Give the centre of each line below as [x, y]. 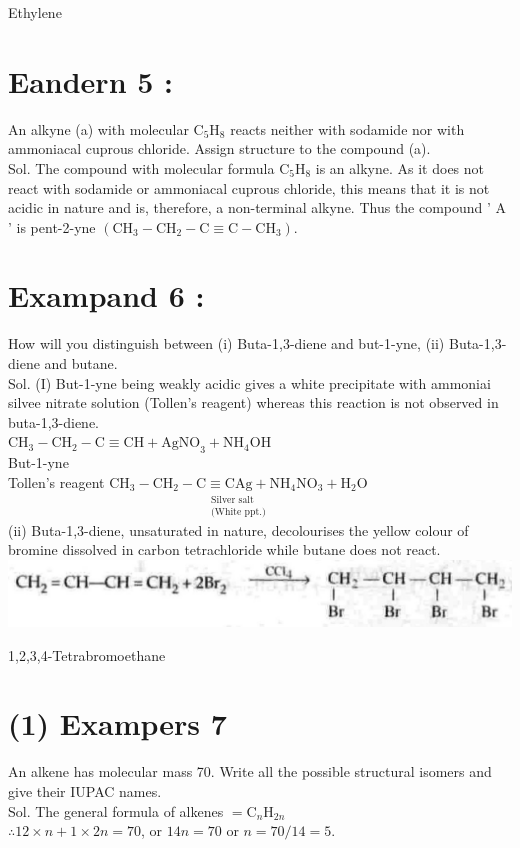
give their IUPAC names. [85, 790]
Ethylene [35, 12]
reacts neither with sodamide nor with [347, 128]
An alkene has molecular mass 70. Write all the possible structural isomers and [250, 771]
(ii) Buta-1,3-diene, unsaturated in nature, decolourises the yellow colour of [238, 529]
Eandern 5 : [91, 80]
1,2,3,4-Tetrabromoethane [87, 654]
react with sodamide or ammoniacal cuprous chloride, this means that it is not [249, 187]
